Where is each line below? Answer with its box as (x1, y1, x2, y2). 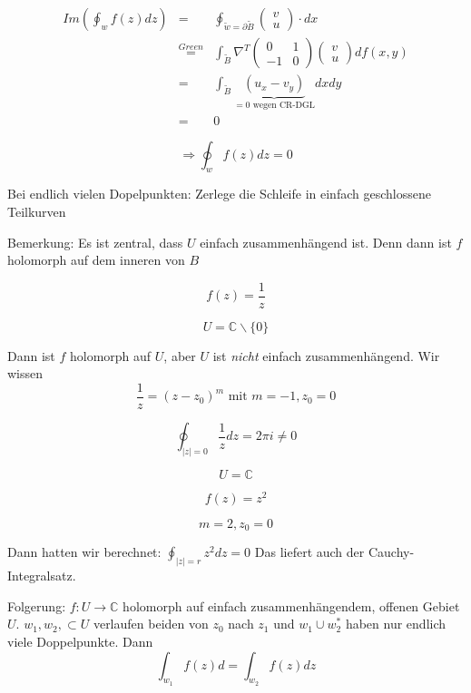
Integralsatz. (7, 566, 76, 585)
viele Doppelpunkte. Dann (7, 632, 153, 651)
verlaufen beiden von (93, 614, 209, 633)
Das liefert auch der (254, 542, 365, 561)
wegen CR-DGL (252, 100, 315, 110)
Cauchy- (368, 542, 415, 561)
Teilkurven (7, 201, 66, 220)
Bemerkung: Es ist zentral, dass (7, 232, 183, 251)
